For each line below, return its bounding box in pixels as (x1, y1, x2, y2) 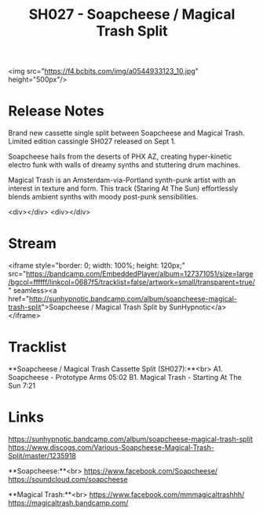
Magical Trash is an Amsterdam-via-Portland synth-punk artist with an (8, 175, 236, 185)
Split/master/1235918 (8, 451, 77, 460)
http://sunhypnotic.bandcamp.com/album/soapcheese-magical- (28, 294, 237, 304)
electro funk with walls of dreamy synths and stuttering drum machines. (8, 160, 241, 170)
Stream (8, 235, 57, 253)
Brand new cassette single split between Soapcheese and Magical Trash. (8, 128, 245, 138)
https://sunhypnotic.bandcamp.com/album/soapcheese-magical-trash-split (8, 434, 254, 444)
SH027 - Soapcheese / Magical (28, 5, 236, 24)
